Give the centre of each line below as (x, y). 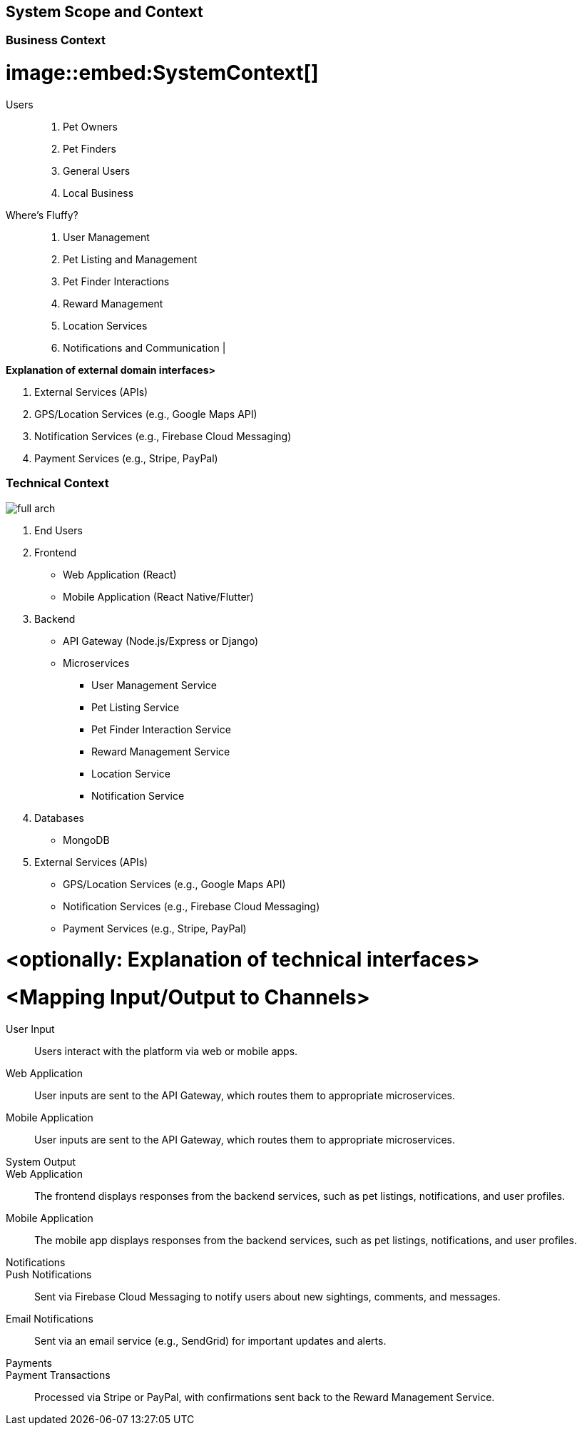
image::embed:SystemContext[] (162, 73)
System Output (41, 1161)
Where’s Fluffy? (42, 215)
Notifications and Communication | (144, 347)
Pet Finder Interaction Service (161, 729)
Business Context (56, 40)
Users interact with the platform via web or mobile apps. (166, 1051)
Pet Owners (90, 126)
